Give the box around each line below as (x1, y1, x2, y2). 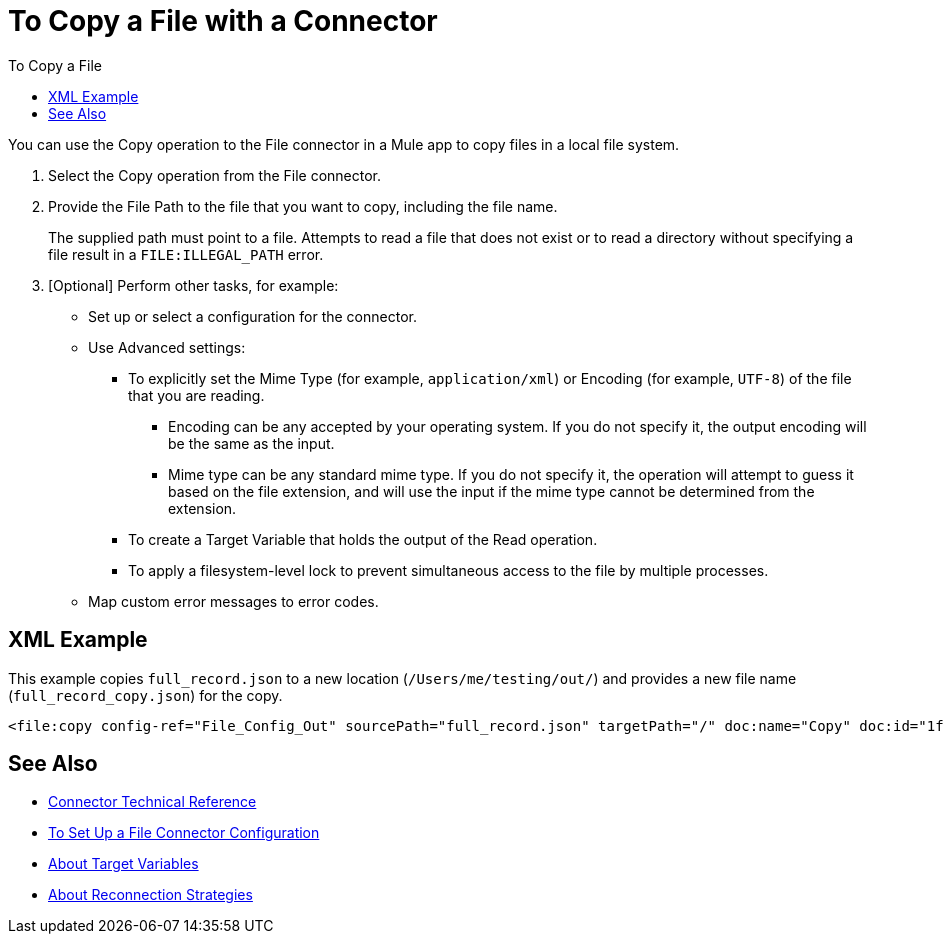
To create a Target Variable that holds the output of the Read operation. (128, 530, 598, 548)
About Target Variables (48, 855, 199, 873)
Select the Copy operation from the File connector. (48, 166, 382, 184)
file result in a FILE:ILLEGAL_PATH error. (48, 245, 324, 263)
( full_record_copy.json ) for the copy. (8, 686, 283, 704)
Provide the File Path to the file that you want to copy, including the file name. (48, 197, 558, 215)
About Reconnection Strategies (48, 886, 253, 904)
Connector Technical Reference (48, 793, 257, 811)
